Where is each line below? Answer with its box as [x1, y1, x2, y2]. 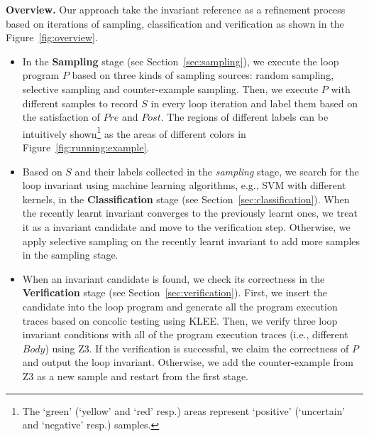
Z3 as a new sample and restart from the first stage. [22, 368, 249, 383]
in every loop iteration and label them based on [150, 95, 358, 110]
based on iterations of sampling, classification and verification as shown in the [6, 16, 344, 31]
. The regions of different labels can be [160, 109, 329, 124]
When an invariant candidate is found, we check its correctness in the [22, 271, 325, 286]
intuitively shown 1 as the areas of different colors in [22, 124, 246, 141]
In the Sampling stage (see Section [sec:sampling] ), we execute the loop [22, 53, 339, 68]
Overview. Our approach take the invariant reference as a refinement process [6, 2, 346, 16]
